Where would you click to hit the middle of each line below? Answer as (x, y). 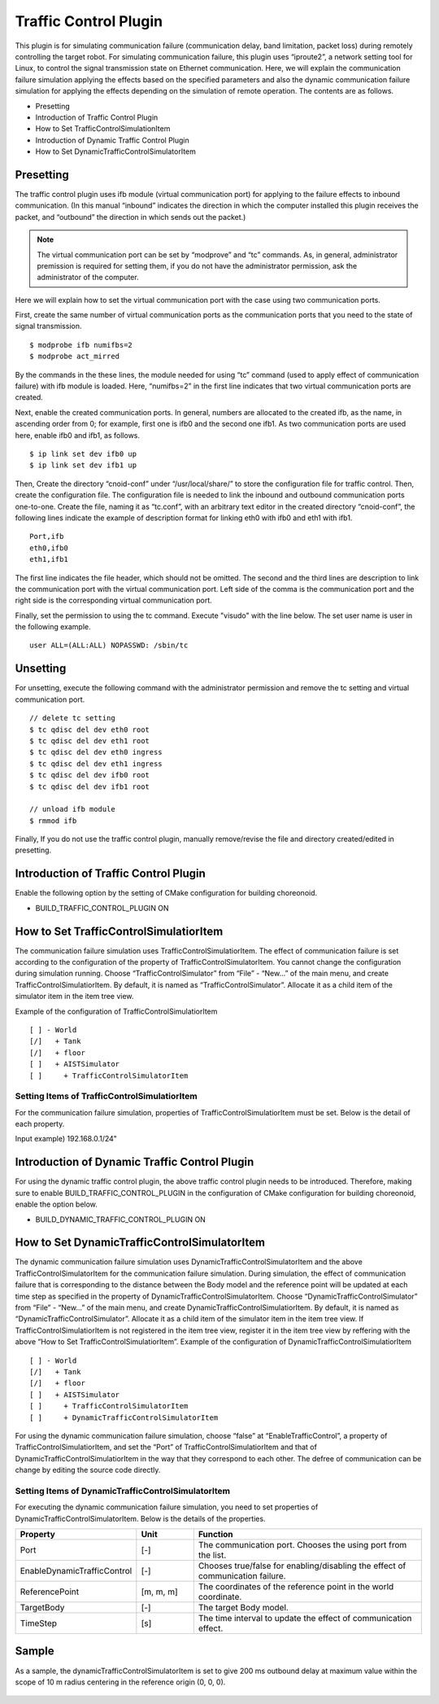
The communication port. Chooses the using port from (302, 1545)
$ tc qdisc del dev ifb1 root (90, 786)
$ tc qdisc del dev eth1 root (90, 740)
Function (215, 1535)
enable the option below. (56, 1204)
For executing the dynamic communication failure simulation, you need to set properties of (167, 1507)
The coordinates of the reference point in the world (296, 1587)
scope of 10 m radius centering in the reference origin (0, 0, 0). (120, 1682)
